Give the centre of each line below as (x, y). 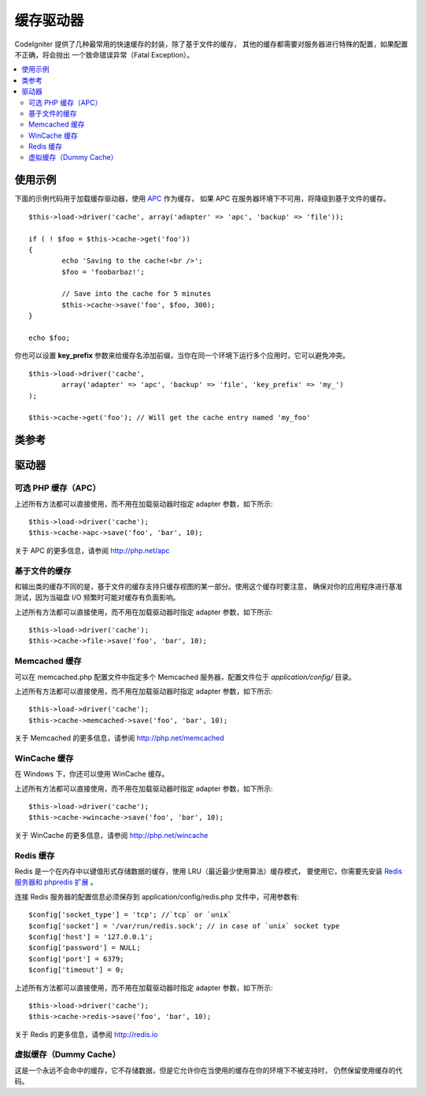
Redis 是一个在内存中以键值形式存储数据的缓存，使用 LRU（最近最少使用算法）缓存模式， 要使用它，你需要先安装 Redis (209, 871)
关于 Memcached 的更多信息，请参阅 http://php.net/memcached (119, 738)
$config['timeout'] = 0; (76, 970)
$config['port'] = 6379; (76, 959)
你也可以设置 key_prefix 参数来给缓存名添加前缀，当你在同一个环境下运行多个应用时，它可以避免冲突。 (182, 356)
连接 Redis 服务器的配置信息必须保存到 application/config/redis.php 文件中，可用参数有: (157, 896)
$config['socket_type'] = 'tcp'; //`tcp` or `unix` (130, 915)
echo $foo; (50, 338)
